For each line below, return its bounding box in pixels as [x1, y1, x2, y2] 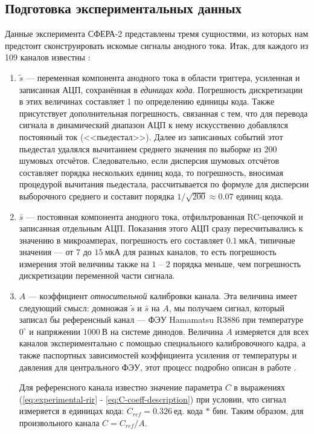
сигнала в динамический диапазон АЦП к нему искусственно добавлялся [19, 118, 288, 131]
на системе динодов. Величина [110, 325, 223, 337]
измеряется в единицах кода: [19, 404, 124, 417]
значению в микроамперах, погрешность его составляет [19, 233, 223, 246]
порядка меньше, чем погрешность [173, 257, 301, 270]
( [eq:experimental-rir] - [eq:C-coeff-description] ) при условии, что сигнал [19, 392, 286, 405]
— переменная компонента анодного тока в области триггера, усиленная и [26, 71, 300, 83]
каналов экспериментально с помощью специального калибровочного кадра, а [19, 337, 306, 349]
